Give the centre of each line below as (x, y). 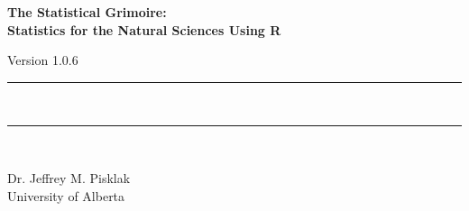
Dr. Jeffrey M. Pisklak (69, 177)
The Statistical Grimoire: (87, 12)
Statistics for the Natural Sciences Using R (144, 29)
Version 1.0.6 (43, 60)
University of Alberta (66, 195)
